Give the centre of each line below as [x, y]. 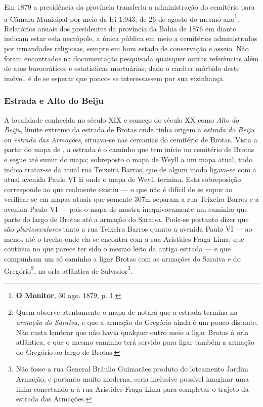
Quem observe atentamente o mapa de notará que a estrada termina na [127, 312]
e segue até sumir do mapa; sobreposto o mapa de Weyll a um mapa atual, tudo [128, 159]
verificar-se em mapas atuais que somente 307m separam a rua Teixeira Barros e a [131, 199]
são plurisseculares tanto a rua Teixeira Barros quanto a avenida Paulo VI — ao [128, 229]
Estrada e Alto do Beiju [54, 101]
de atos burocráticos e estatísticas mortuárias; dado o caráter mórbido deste [122, 68]
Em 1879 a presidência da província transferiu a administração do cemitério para [129, 7]
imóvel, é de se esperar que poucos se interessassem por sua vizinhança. [115, 78]
